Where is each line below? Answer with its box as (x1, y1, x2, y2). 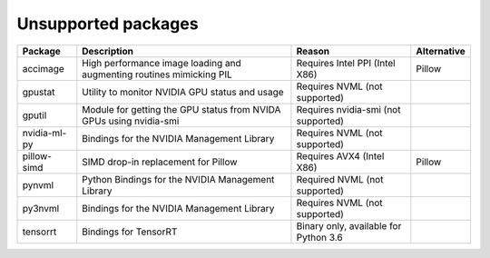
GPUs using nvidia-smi (82, 114, 180, 127)
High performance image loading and (82, 56, 242, 69)
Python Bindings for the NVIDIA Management (82, 173, 275, 185)
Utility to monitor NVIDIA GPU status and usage (82, 85, 285, 98)
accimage (22, 62, 65, 74)
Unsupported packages (16, 14, 199, 34)
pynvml (22, 178, 54, 191)
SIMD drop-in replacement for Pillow (82, 155, 238, 168)
